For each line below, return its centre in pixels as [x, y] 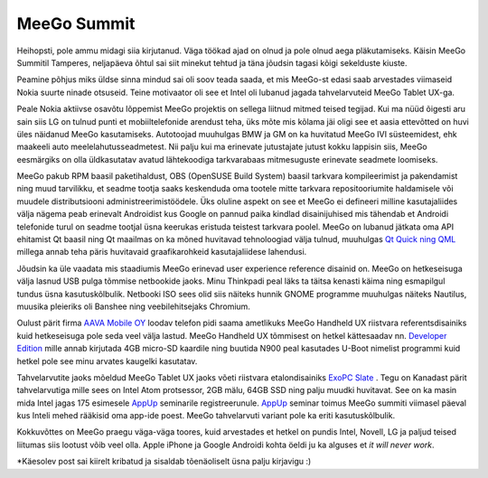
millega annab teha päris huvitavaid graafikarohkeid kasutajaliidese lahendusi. [162, 252]
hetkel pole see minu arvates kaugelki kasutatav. [107, 361]
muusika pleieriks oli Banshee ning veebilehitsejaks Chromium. [133, 306]
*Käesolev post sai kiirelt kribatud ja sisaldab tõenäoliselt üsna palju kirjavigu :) [164, 462]
